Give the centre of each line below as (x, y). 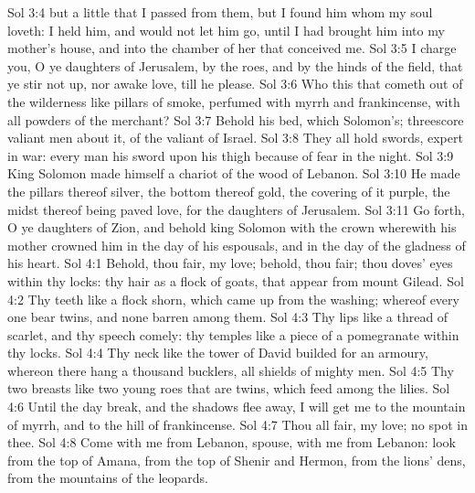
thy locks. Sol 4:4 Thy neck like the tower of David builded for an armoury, (218, 353)
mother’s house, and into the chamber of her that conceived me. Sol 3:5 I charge (232, 48)
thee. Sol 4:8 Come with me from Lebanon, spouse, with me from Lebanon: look (232, 442)
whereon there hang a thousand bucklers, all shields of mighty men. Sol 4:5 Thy (231, 370)
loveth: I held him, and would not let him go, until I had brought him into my (226, 30)
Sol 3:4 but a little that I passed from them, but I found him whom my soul (220, 12)
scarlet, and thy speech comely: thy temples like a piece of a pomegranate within (233, 334)
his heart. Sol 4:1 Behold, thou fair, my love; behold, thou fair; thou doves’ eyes (230, 263)
